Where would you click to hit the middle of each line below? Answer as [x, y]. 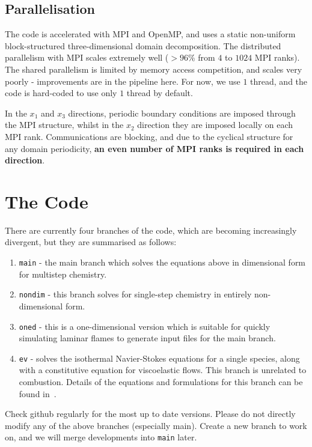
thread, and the [279, 81]
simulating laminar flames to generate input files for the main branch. [147, 338]
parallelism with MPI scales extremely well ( [87, 57]
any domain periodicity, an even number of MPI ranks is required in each [154, 148]
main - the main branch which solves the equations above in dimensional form [162, 262]
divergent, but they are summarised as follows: [91, 242]
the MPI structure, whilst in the [64, 125]
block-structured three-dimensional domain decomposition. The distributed [143, 45]
